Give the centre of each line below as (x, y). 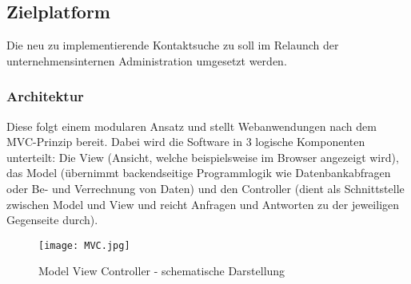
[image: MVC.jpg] (84, 245)
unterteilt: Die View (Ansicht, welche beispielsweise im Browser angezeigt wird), (203, 157)
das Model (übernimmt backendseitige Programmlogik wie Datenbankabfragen (199, 173)
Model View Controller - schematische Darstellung (162, 271)
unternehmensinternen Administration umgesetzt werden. (147, 60)
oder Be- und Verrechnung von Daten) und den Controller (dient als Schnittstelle (205, 188)
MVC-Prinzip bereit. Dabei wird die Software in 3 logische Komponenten (186, 142)
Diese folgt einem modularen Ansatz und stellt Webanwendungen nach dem (192, 126)
